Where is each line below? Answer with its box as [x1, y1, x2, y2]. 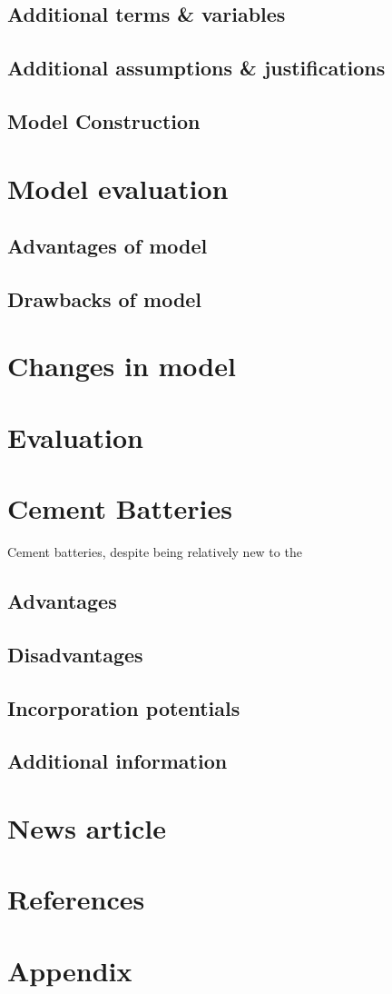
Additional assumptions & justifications [7, 54, 386, 82]
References [7, 880, 145, 918]
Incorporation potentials [7, 693, 240, 721]
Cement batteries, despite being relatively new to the [7, 542, 302, 562]
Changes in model [7, 347, 236, 384]
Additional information [7, 747, 228, 775]
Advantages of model [7, 232, 208, 260]
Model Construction [7, 106, 201, 134]
